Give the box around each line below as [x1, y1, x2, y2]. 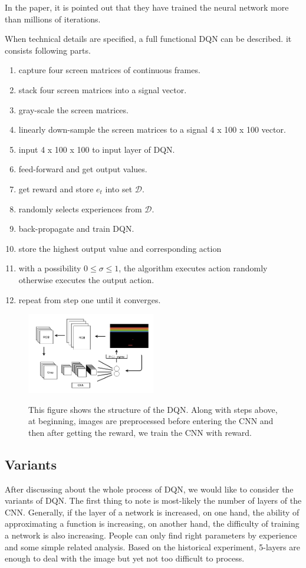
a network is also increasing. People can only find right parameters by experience [5, 529, 297, 541]
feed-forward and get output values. [18, 163, 147, 175]
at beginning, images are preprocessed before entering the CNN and [28, 415, 274, 427]
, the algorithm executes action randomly [119, 262, 268, 274]
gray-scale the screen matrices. [18, 103, 129, 116]
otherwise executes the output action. [18, 273, 154, 285]
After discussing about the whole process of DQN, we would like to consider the [5, 482, 294, 495]
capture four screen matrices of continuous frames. [18, 64, 200, 76]
